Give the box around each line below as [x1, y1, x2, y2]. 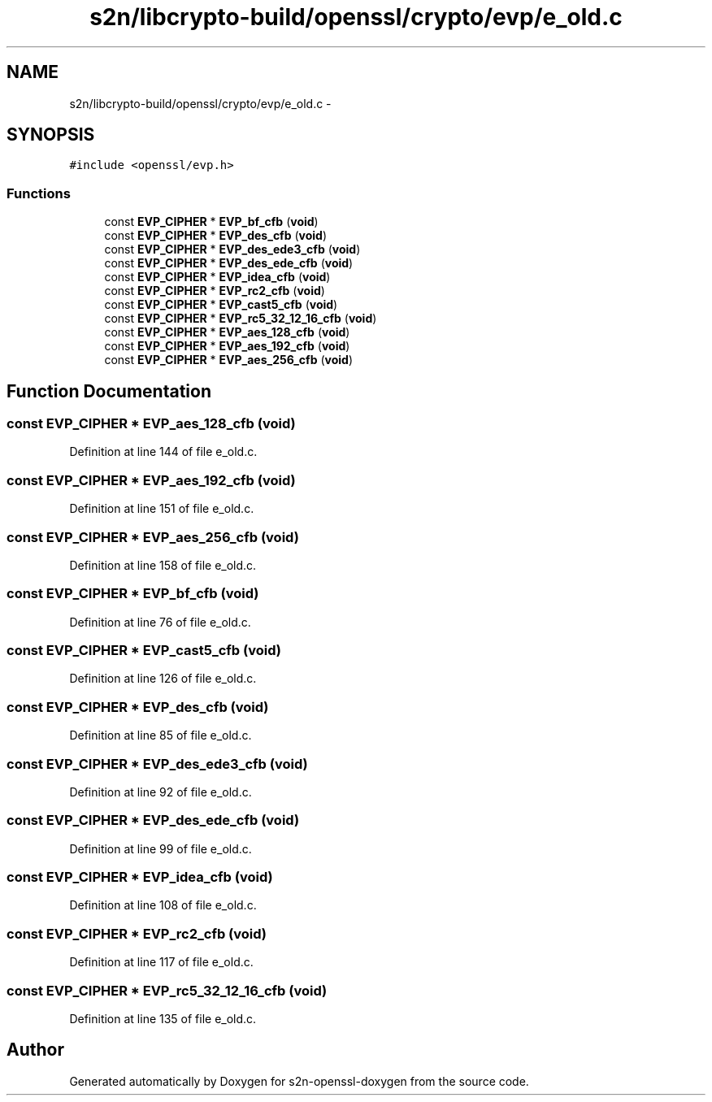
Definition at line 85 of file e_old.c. [69, 728, 252, 743]
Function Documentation [7, 380, 211, 401]
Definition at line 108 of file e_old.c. [69, 898, 257, 913]
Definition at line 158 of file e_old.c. [69, 558, 257, 572]
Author [7, 1039, 64, 1061]
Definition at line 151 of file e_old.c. [69, 501, 254, 516]
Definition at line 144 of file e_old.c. [69, 445, 258, 459]
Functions [7, 184, 71, 202]
